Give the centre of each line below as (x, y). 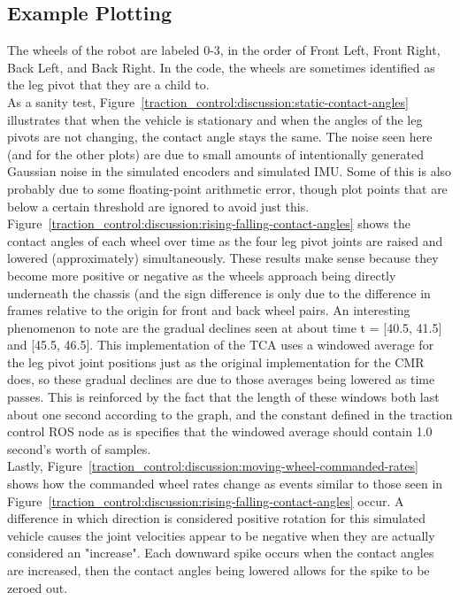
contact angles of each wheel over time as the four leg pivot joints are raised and (225, 240)
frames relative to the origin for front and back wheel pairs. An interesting (209, 310)
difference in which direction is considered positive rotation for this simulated (217, 518)
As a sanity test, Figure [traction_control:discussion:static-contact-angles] (208, 101)
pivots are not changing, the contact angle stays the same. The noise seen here (220, 137)
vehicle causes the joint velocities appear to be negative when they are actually (221, 535)
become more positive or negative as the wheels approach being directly (202, 275)
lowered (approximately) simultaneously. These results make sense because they (223, 258)
